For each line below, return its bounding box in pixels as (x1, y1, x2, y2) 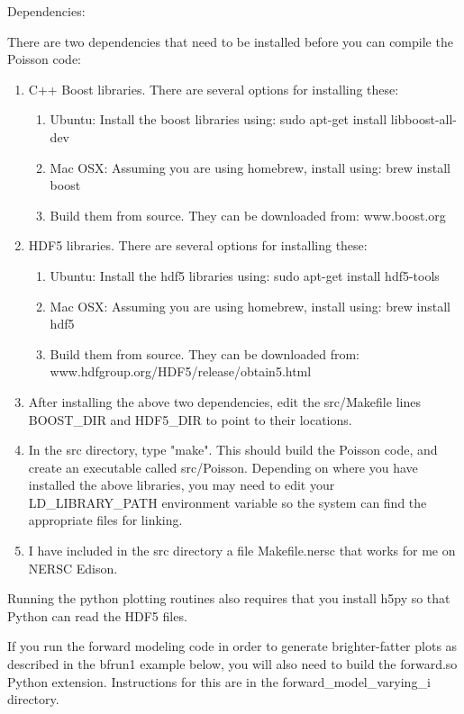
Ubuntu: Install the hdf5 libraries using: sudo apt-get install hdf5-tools (50, 266, 440, 285)
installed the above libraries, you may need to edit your (28, 475, 335, 494)
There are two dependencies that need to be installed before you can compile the (7, 32, 453, 50)
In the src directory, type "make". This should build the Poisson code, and (28, 440, 438, 459)
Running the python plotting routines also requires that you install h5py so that (7, 589, 450, 608)
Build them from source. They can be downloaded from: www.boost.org (50, 205, 446, 224)
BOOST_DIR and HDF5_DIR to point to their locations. (28, 410, 352, 429)
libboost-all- (390, 110, 457, 129)
